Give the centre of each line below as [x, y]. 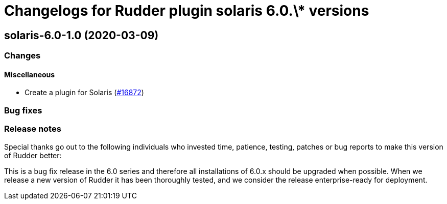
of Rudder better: [33, 155]
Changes [22, 56]
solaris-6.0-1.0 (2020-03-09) [81, 35]
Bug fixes [23, 110]
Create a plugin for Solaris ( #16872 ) [84, 93]
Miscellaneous [30, 74]
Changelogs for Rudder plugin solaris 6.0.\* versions [187, 11]
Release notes [33, 129]
